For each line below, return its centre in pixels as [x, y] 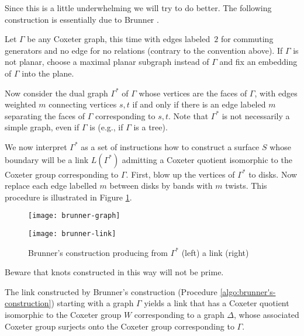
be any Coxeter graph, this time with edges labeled [119, 39]
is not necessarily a [256, 115]
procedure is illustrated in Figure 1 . [68, 197]
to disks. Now [273, 174]
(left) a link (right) [215, 252]
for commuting [247, 39]
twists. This [246, 186]
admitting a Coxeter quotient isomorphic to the [207, 159]
